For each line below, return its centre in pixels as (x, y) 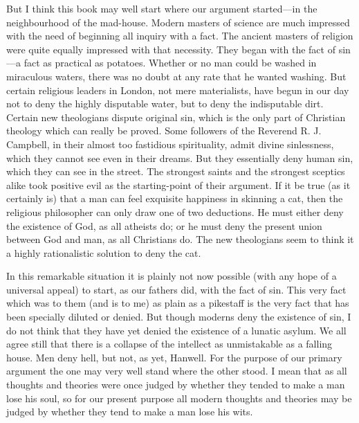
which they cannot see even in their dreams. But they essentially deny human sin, (180, 157)
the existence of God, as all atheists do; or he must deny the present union (164, 225)
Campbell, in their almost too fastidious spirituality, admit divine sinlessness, (170, 144)
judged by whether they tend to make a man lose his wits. (130, 412)
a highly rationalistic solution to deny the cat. (104, 252)
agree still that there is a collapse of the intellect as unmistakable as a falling (169, 344)
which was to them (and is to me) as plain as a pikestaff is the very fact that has (178, 303)
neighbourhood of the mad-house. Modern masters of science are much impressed (178, 22)
